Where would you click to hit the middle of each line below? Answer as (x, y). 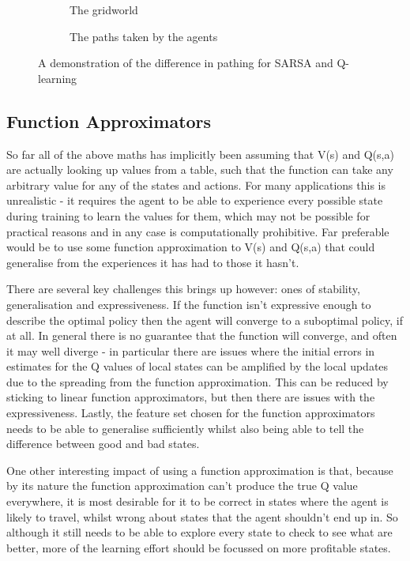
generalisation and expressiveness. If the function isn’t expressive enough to (189, 304)
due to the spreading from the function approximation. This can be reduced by (197, 381)
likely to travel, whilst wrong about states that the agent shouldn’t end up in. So (202, 516)
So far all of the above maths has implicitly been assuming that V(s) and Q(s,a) (200, 154)
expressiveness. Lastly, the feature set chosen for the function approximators (191, 413)
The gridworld (104, 9)
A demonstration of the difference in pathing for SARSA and (186, 63)
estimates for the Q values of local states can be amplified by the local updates (197, 366)
